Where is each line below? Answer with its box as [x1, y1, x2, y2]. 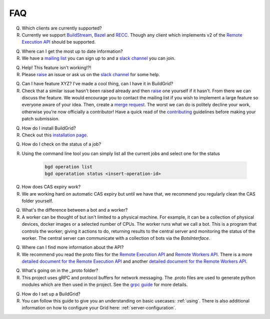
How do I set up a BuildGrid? [21, 291, 80, 297]
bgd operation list [44, 164, 92, 170]
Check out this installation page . [21, 132, 88, 138]
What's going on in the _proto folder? [21, 267, 98, 273]
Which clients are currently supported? [21, 25, 102, 31]
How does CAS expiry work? [21, 184, 81, 190]
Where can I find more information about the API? [21, 244, 124, 250]
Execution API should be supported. [21, 39, 96, 45]
